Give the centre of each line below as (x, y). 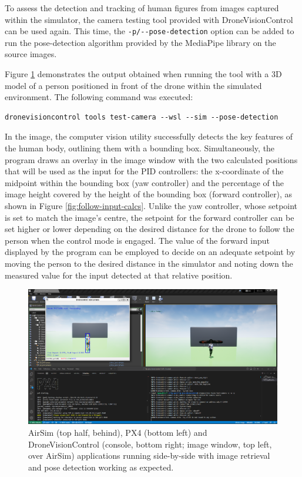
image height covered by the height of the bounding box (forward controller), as (149, 194)
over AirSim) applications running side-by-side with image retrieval (149, 456)
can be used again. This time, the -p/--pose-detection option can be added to (150, 31)
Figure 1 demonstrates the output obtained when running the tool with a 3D (143, 74)
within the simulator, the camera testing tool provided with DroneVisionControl (149, 19)
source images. (31, 54)
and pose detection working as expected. (101, 467)
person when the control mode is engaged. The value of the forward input (137, 240)
